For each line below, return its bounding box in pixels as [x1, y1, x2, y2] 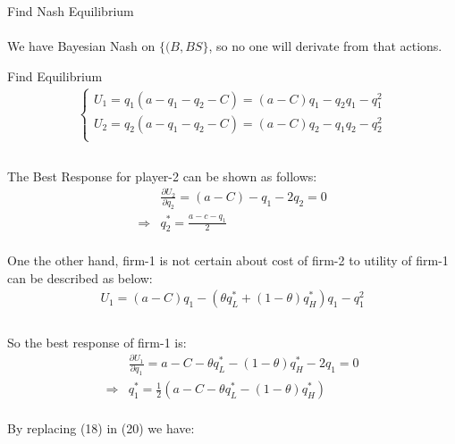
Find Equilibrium [7, 66, 103, 85]
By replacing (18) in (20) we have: [7, 419, 195, 437]
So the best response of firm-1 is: [7, 332, 187, 351]
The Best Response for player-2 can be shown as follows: [7, 166, 317, 185]
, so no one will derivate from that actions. [208, 37, 442, 55]
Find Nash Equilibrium [7, 2, 134, 20]
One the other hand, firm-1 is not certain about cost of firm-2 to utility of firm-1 [7, 250, 449, 269]
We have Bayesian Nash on [7, 37, 156, 55]
